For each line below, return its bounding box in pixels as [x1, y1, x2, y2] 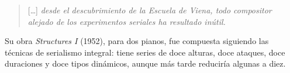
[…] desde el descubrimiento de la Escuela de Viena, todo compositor [27, 4, 272, 16]
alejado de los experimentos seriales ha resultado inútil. [27, 15, 226, 27]
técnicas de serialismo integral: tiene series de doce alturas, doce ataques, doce [5, 46, 285, 58]
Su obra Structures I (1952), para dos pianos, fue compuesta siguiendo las [5, 35, 269, 47]
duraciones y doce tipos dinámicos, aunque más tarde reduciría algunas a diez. [5, 57, 286, 70]
